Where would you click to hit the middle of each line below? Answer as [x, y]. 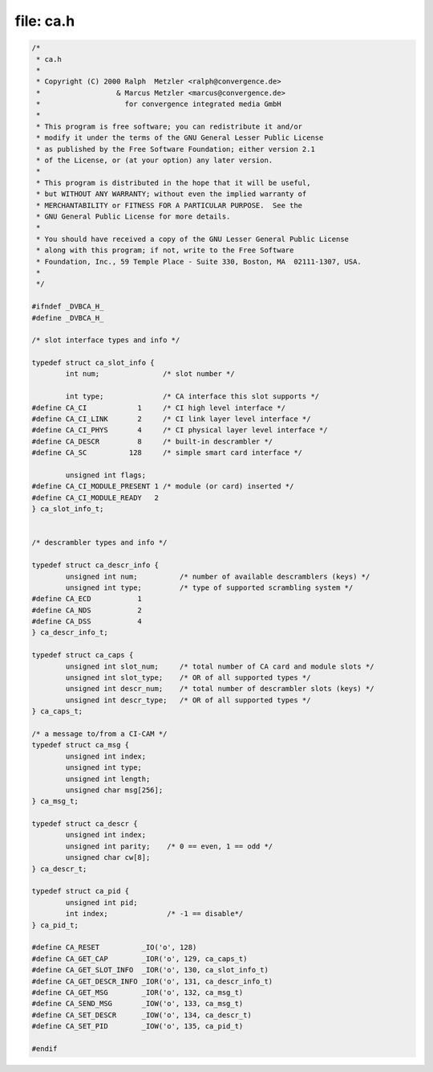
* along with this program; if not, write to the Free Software [165, 250]
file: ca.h [45, 21]
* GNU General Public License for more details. [134, 217]
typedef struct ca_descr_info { [95, 565]
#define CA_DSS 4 [87, 622]
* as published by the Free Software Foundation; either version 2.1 [176, 149]
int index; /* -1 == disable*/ [154, 914]
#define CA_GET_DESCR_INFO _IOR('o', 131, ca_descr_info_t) [152, 981]
